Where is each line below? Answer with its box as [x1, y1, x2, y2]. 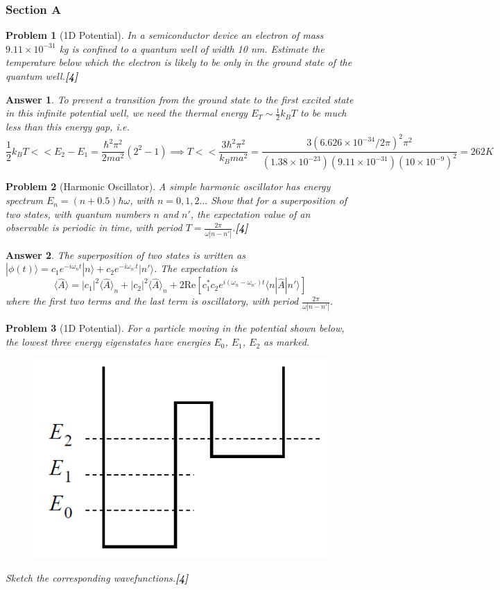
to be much [300, 106, 347, 120]
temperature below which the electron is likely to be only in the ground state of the [6, 55, 352, 69]
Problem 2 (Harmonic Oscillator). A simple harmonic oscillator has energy [6, 179, 331, 194]
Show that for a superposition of [211, 193, 347, 208]
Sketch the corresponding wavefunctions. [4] [6, 570, 189, 584]
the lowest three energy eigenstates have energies [6, 335, 211, 349]
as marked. [264, 335, 310, 349]
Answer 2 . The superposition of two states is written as [6, 247, 245, 262]
